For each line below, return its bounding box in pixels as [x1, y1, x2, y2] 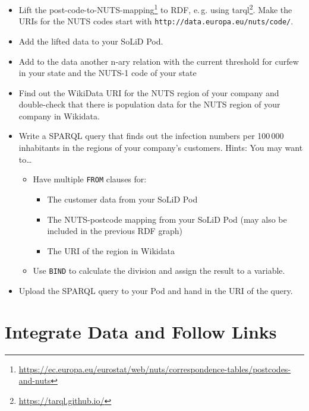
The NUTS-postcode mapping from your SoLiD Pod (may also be [47, 213, 287, 225]
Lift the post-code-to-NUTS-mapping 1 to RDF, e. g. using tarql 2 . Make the [18, 2, 292, 15]
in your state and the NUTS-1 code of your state [18, 67, 197, 79]
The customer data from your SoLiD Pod [47, 192, 198, 205]
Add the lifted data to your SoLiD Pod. [18, 34, 163, 47]
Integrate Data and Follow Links [5, 319, 277, 343]
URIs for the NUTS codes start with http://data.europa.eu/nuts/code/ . [18, 15, 294, 27]
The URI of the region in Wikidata [47, 244, 175, 257]
